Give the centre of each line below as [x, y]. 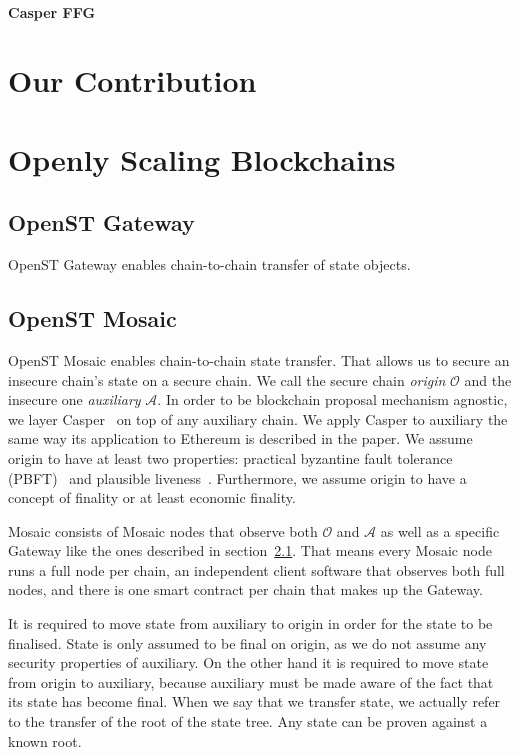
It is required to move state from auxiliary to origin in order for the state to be [250, 623]
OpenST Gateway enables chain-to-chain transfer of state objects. [209, 264]
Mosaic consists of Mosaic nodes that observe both [163, 530]
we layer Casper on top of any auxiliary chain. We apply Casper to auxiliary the [258, 418]
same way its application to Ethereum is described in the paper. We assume [240, 438]
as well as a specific [440, 530]
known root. [45, 740]
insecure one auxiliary [74, 399]
